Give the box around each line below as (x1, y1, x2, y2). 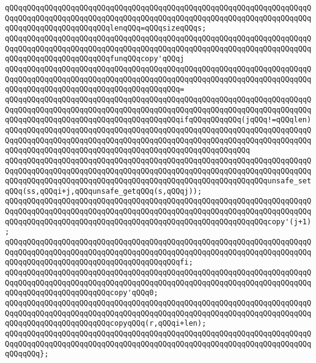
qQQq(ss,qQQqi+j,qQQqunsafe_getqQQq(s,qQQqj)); (5, 186, 202, 196)
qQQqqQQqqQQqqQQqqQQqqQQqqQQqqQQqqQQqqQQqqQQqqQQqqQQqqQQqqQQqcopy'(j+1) (5, 217, 312, 226)
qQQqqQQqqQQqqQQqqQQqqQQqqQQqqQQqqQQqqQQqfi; (5, 258, 193, 267)
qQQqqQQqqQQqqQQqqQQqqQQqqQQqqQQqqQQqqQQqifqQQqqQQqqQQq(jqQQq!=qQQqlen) (5, 116, 312, 125)
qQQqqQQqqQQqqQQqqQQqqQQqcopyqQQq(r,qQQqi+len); (5, 319, 207, 328)
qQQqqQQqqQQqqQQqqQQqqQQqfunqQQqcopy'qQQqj (5, 54, 185, 64)
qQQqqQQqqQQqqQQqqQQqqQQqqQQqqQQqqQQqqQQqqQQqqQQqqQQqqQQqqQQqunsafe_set (5, 177, 312, 186)
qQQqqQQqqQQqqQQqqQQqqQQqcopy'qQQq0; (5, 288, 158, 298)
